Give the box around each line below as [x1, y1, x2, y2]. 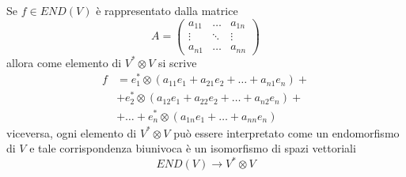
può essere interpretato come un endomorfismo [173, 124, 400, 141]
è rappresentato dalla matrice [96, 2, 238, 18]
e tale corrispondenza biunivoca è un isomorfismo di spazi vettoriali [29, 140, 356, 156]
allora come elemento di [6, 54, 122, 70]
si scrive [157, 54, 197, 70]
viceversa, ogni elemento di [6, 124, 137, 141]
